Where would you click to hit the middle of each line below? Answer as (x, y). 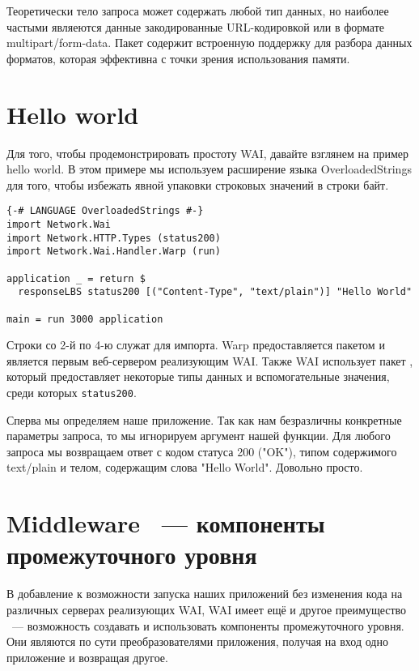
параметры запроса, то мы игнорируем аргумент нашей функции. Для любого (199, 436)
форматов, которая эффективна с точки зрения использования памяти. (178, 58)
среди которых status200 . (72, 392)
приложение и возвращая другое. (87, 657)
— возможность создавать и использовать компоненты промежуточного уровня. (208, 625)
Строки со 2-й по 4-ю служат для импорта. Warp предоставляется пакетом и (196, 345)
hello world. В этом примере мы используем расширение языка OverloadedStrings (209, 169)
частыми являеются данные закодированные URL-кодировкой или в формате (196, 26)
